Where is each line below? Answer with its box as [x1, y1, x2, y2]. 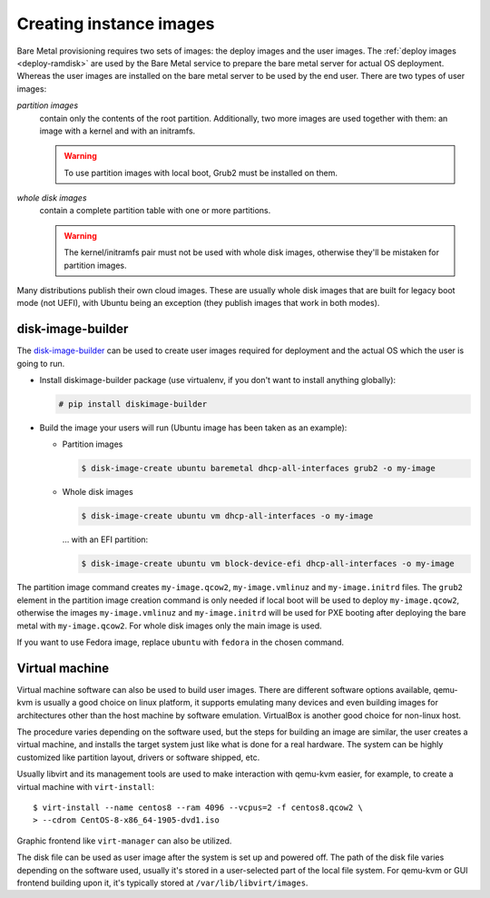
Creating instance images [16, 14, 215, 34]
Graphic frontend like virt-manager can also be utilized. [16, 835, 232, 846]
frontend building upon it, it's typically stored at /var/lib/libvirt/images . [16, 877, 309, 888]
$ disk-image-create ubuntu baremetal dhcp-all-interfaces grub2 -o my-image [81, 463, 436, 474]
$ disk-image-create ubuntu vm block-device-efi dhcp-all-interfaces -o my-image [81, 558, 456, 569]
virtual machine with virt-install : [16, 781, 154, 792]
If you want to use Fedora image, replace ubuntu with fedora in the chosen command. [16, 636, 345, 647]
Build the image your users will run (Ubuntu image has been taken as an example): [39, 422, 348, 433]
